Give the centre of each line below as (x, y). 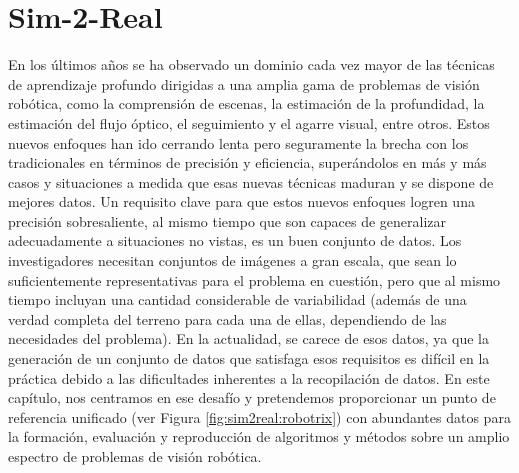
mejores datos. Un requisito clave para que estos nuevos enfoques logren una (241, 201)
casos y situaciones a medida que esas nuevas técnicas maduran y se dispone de (251, 181)
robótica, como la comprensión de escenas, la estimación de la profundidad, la (246, 103)
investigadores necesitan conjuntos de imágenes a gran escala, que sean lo (232, 260)
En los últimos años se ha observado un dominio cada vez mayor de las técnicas (251, 64)
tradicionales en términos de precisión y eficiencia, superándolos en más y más (247, 162)
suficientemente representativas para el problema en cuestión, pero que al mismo (254, 279)
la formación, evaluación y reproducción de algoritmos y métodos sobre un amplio (259, 436)
